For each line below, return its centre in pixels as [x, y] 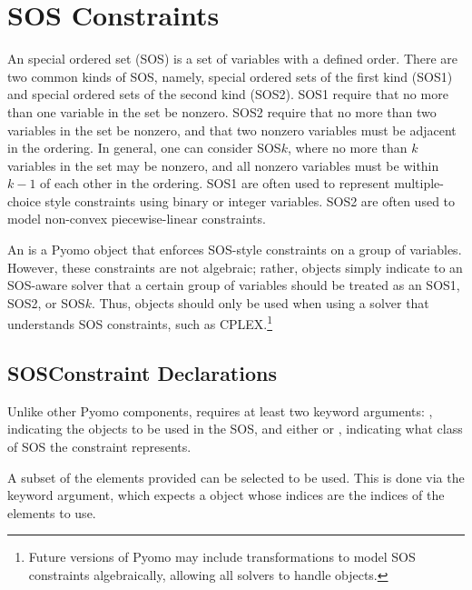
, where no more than [347, 148]
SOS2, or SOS [46, 302]
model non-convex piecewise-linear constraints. [137, 219]
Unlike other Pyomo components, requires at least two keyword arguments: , [220, 410]
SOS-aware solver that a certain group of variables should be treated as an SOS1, [234, 285]
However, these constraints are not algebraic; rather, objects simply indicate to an [235, 267]
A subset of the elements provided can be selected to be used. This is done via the [236, 477]
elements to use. [52, 512]
